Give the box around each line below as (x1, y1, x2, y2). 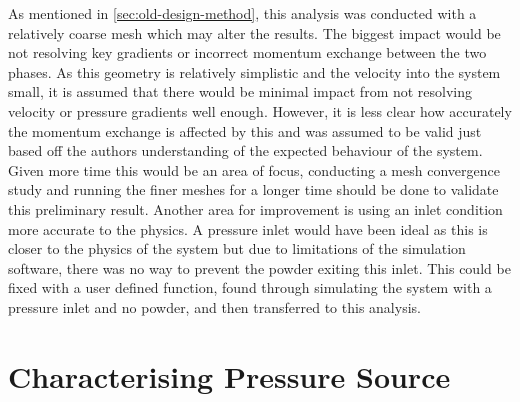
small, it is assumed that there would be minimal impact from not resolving (8, 81, 473, 102)
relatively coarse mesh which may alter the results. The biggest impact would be (8, 22, 501, 43)
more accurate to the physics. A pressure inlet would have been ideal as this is (8, 218, 488, 239)
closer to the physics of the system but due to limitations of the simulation (8, 238, 466, 259)
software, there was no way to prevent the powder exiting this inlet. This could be (8, 257, 511, 278)
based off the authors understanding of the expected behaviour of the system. (8, 140, 483, 161)
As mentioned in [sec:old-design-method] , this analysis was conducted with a (8, 3, 477, 23)
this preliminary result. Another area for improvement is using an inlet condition (8, 198, 503, 219)
